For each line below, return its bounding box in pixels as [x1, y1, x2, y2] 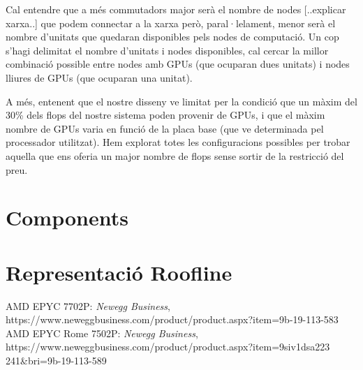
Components [6, 203, 128, 232]
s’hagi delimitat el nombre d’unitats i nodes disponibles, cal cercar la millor [6, 43, 329, 57]
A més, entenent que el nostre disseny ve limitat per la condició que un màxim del [6, 94, 357, 108]
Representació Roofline [6, 258, 232, 286]
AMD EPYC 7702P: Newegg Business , [6, 298, 170, 313]
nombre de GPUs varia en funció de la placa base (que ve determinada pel [6, 121, 324, 135]
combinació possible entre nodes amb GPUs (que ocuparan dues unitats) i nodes [6, 57, 350, 71]
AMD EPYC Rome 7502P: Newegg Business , [6, 325, 198, 340]
